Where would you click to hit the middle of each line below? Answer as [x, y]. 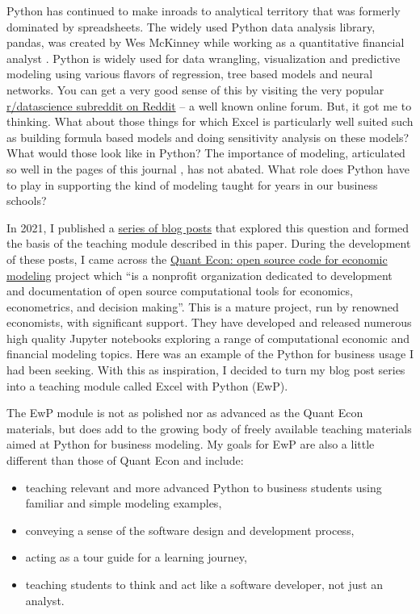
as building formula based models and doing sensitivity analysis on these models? [208, 137]
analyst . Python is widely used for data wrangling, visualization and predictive [204, 58]
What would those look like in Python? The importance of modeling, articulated [206, 153]
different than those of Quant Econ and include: [125, 460]
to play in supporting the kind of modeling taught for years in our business [192, 184]
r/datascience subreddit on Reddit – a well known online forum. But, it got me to [209, 105]
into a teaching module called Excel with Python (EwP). [147, 385]
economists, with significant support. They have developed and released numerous [209, 322]
